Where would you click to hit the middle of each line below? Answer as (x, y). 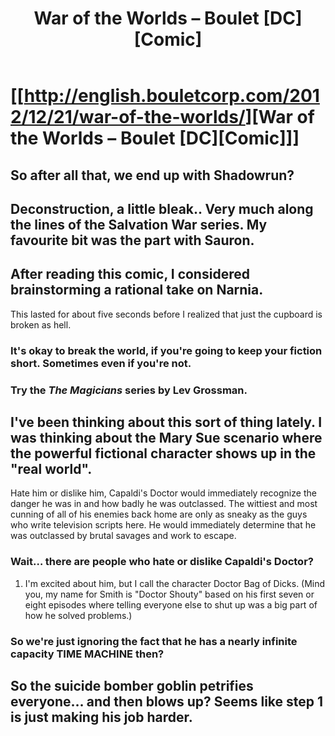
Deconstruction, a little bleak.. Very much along (162, 208)
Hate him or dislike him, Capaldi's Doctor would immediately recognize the (163, 493)
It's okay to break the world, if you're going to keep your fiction (166, 350)
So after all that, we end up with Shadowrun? (152, 175)
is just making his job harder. (101, 717)
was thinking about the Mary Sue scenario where (166, 438)
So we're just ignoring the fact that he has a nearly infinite (154, 641)
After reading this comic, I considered (130, 274)
